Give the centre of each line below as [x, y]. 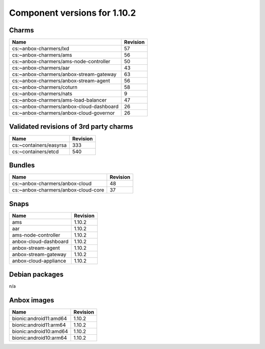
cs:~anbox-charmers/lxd [41, 49]
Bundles [22, 165]
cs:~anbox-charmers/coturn [45, 87]
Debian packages [36, 275]
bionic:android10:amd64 [40, 331]
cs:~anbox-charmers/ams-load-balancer [59, 100]
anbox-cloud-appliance [39, 261]
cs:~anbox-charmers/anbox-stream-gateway [64, 75]
